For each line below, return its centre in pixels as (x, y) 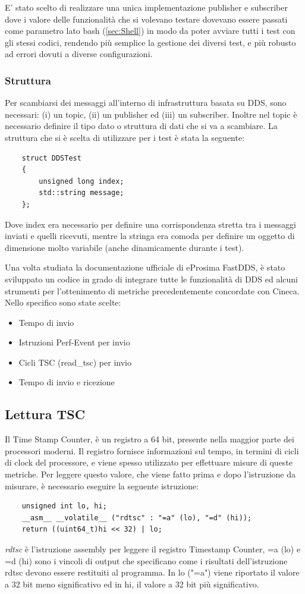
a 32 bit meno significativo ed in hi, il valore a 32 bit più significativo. (132, 584)
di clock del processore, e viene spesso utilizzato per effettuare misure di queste (149, 462)
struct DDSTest (51, 158)
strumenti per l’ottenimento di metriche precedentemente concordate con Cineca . (152, 290)
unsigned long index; (81, 181)
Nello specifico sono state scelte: (63, 302)
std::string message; (81, 193)
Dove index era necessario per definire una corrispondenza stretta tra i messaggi (150, 224)
